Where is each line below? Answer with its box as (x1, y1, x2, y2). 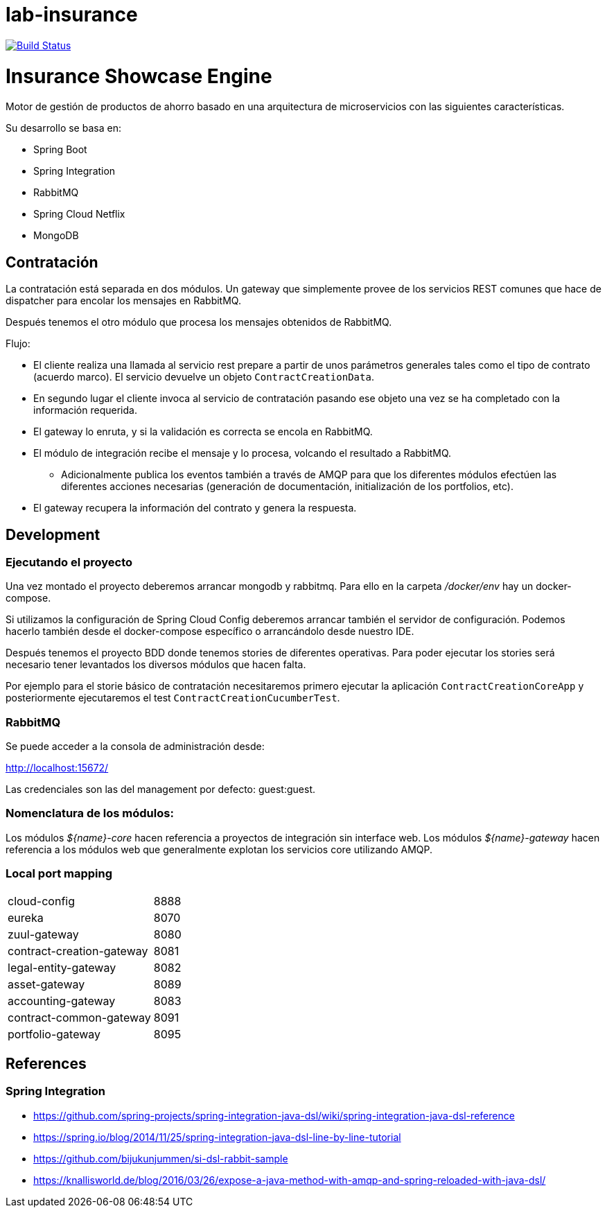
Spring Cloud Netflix (33, 208, 125, 220)
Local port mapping (6, 866, 113, 881)
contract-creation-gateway (8, 943, 148, 958)
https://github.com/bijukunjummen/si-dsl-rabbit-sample (33, 1152, 288, 1164)
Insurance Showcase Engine (6, 64, 272, 88)
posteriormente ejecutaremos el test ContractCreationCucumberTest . (6, 692, 340, 704)
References (6, 1054, 87, 1072)
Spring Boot (33, 143, 87, 156)
